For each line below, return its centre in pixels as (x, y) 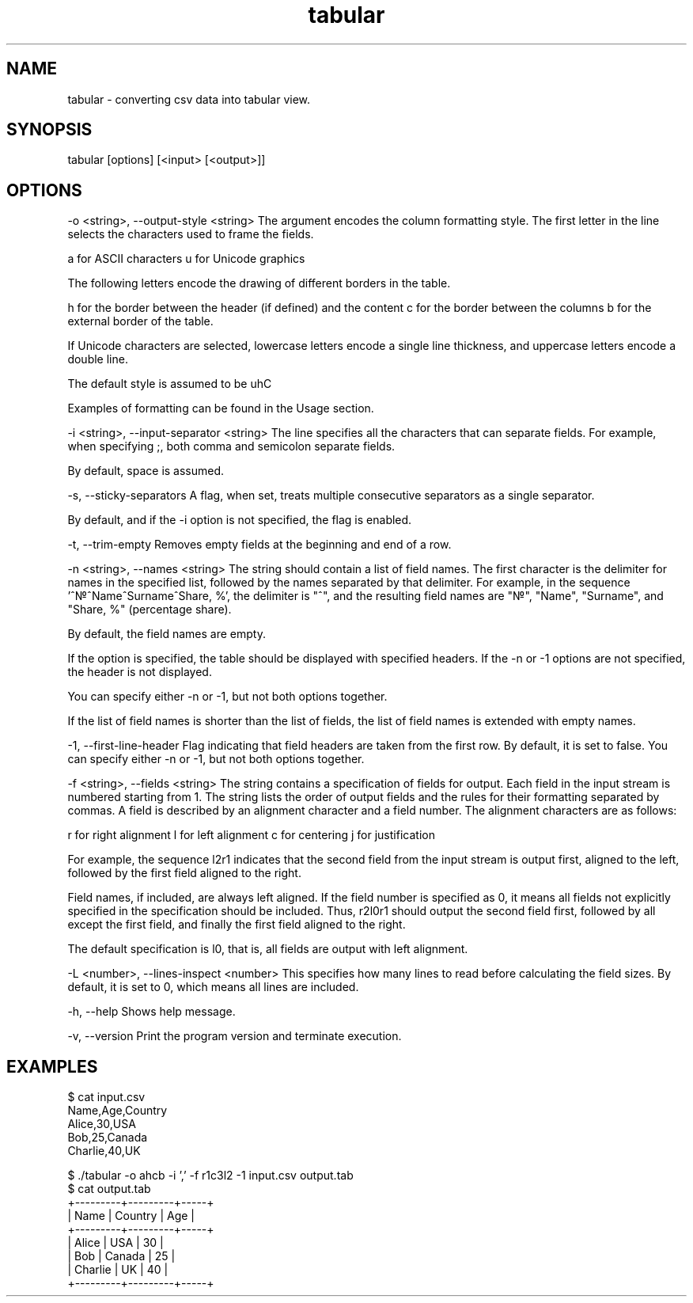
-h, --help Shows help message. (151, 1012)
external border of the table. (140, 321)
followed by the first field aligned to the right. (184, 873)
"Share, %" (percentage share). (150, 610)
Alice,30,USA (102, 1124)
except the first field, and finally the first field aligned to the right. (237, 925)
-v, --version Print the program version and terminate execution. (235, 1036)
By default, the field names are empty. (167, 634)
